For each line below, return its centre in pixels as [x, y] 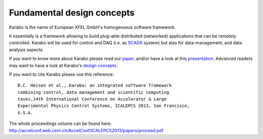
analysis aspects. [26, 50]
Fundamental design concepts [72, 13]
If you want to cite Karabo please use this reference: [61, 74]
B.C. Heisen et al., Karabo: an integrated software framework [95, 86]
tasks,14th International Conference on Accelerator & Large [92, 99]
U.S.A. [26, 113]
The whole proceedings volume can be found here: [60, 123]
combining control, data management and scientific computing [94, 92]
